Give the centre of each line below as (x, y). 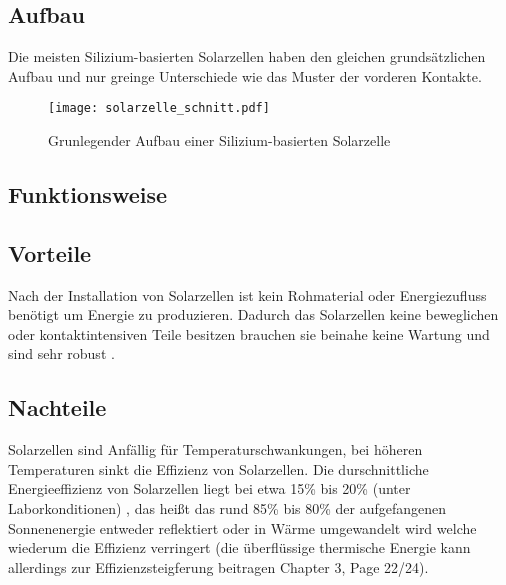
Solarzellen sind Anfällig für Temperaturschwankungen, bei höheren (215, 449)
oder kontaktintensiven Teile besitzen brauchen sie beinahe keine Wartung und (249, 333)
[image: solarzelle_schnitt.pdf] (159, 108)
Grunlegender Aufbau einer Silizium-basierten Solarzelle (219, 140)
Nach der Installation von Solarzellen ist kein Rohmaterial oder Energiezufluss (247, 294)
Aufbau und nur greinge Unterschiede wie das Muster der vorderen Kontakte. (245, 75)
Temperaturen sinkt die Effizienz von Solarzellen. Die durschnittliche (218, 468)
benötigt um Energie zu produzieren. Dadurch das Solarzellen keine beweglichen (253, 314)
